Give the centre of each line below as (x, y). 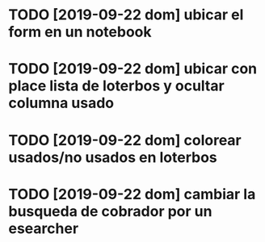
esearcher (44, 228)
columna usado (61, 103)
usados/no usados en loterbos (113, 157)
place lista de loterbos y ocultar (116, 86)
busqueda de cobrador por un (110, 211)
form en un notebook (80, 32)
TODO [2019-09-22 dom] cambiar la (132, 194)
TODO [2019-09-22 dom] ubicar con (133, 69)
